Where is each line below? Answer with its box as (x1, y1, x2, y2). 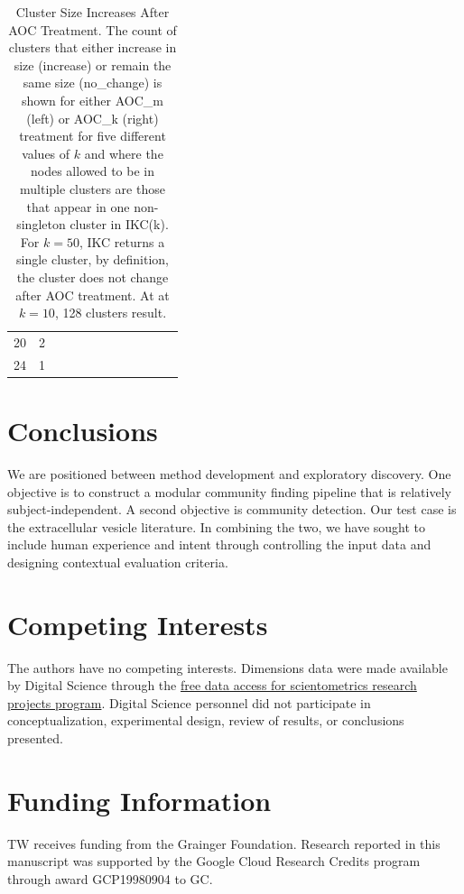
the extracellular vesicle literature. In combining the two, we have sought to (7, 517, 426, 536)
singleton (16, 215, 66, 234)
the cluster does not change (16, 267, 169, 286)
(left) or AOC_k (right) (26, 108, 159, 127)
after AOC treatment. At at (15, 285, 170, 304)
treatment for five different (19, 126, 166, 145)
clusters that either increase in (8, 38, 177, 57)
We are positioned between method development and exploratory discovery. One (7, 465, 451, 483)
